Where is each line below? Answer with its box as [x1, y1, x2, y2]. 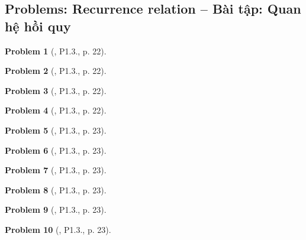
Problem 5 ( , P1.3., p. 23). [5, 124, 107, 136]
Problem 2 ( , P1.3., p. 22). [5, 64, 107, 77]
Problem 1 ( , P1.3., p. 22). [5, 44, 107, 57]
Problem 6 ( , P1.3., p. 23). [5, 144, 107, 156]
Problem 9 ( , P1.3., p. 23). [5, 203, 107, 216]
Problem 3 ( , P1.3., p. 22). [5, 84, 107, 96]
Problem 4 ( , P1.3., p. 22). [5, 104, 107, 116]
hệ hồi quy [5, 17, 71, 35]
